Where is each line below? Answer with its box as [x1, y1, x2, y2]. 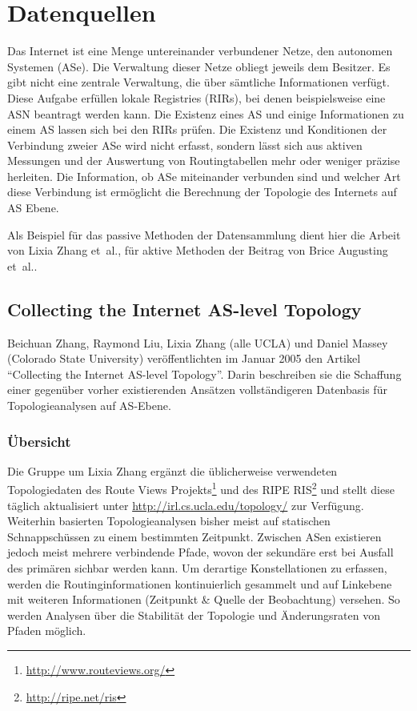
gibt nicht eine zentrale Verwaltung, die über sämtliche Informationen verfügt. [7, 74, 390, 90]
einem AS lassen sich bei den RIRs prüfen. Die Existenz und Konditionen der [7, 121, 387, 138]
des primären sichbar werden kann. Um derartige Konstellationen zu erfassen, [7, 560, 387, 576]
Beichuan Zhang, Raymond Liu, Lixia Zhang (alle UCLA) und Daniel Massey [7, 334, 388, 351]
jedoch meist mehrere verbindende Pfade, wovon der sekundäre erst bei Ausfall [7, 544, 394, 560]
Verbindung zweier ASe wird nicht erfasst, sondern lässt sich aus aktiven [7, 136, 363, 153]
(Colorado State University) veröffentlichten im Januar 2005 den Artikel [7, 350, 361, 367]
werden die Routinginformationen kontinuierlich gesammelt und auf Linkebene [7, 575, 392, 592]
